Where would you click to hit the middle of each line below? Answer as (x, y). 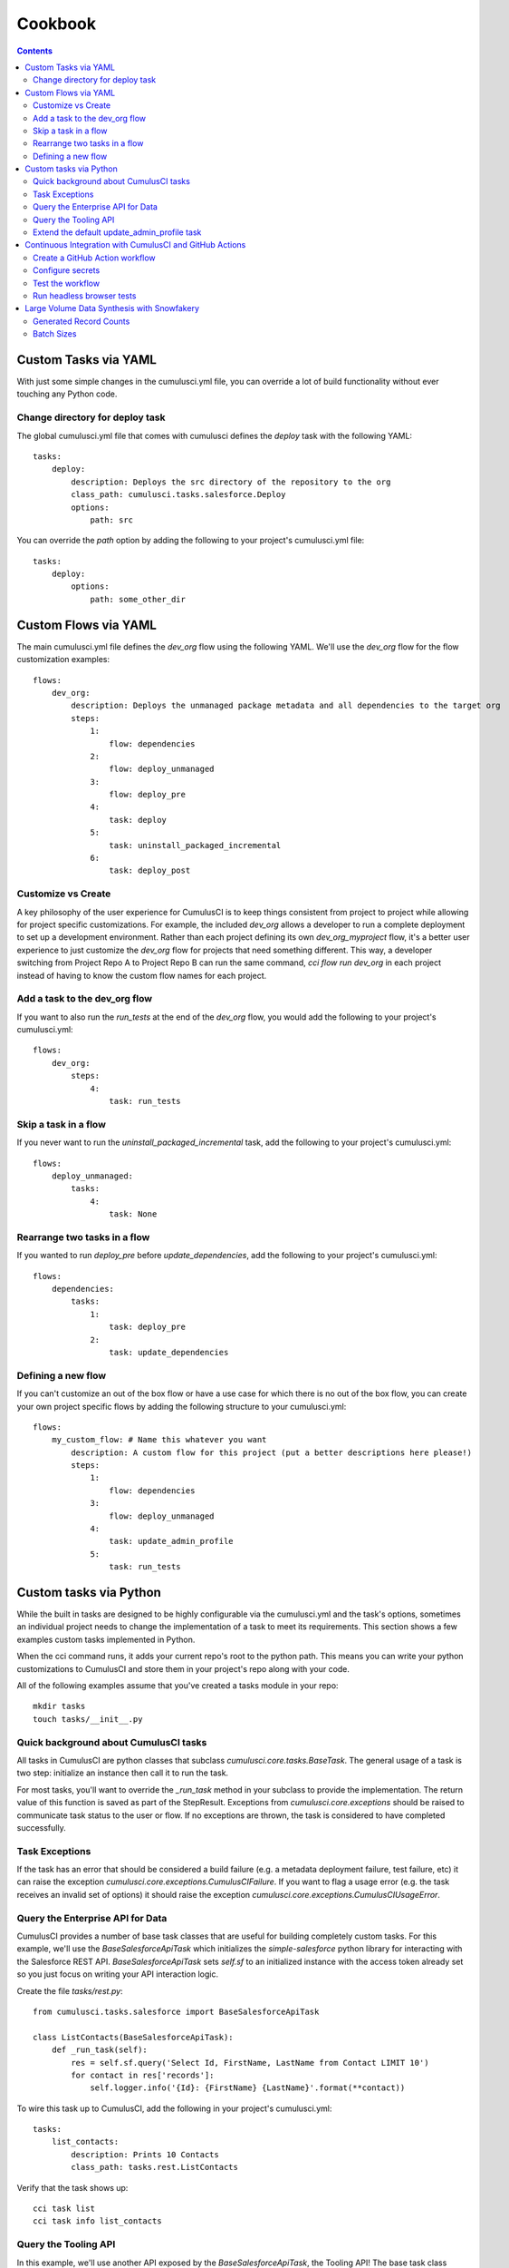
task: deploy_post (150, 870)
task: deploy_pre (147, 1327)
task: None (133, 1214)
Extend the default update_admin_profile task (117, 232)
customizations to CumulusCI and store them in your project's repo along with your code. (183, 1668)
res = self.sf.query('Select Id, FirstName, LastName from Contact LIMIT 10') (250, 2063)
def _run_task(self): (100, 2050)
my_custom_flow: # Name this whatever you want (159, 1440)
